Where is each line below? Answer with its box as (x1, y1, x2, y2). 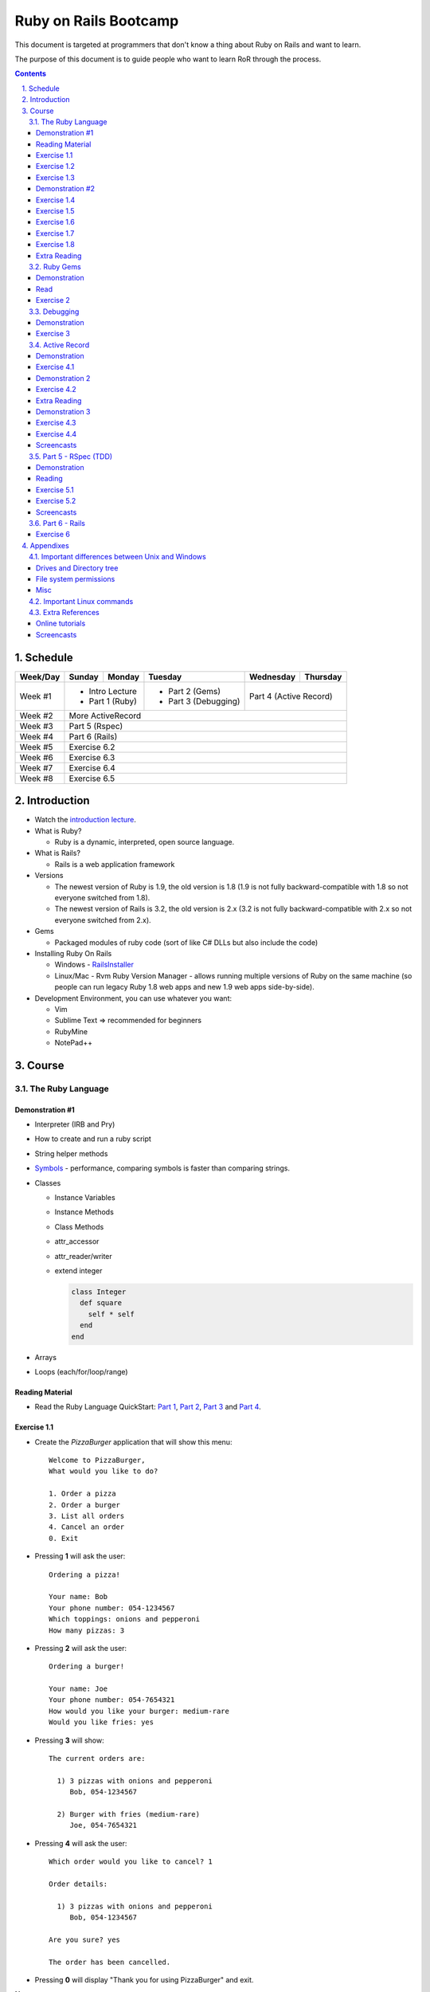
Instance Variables (54, 1193, 115, 1202)
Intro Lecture (88, 685, 137, 696)
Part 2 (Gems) (168, 685, 221, 696)
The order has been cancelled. (49, 1957, 171, 1967)
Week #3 (19, 720, 53, 731)
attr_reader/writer (54, 1251, 113, 1261)
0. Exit (49, 1534, 79, 1543)
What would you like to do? (49, 1467, 158, 1476)
